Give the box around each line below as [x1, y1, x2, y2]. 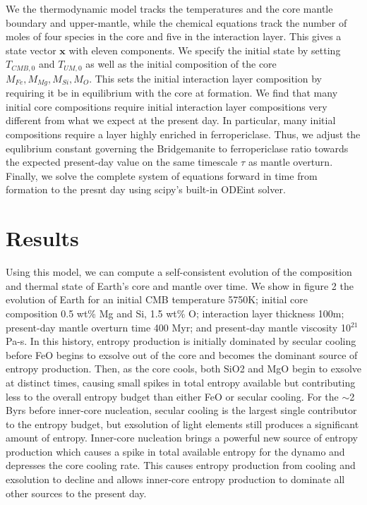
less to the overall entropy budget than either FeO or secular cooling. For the [6, 389, 339, 403]
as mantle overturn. [248, 154, 333, 169]
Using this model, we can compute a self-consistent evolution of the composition [6, 264, 352, 279]
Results [6, 224, 79, 253]
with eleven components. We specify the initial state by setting [68, 42, 341, 57]
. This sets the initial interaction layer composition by [89, 71, 322, 85]
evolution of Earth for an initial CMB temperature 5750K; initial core [6, 292, 308, 307]
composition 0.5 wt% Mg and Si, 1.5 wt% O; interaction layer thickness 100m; [6, 305, 344, 320]
